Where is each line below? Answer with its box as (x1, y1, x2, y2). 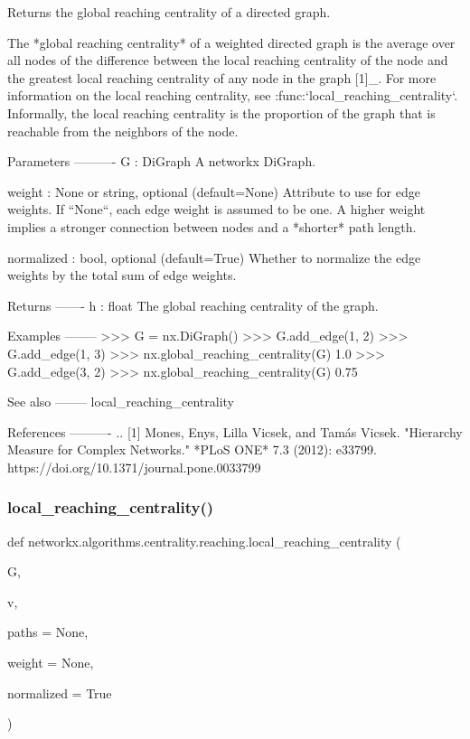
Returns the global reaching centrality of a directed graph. (7, 3, 331, 21)
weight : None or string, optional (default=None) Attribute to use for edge (7, 182, 420, 201)
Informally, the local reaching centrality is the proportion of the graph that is (7, 103, 436, 122)
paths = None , (7, 622, 89, 641)
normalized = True (7, 683, 112, 702)
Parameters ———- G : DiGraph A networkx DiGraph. (7, 152, 316, 171)
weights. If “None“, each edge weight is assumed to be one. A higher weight (7, 200, 426, 219)
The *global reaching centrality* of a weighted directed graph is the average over (7, 33, 456, 51)
